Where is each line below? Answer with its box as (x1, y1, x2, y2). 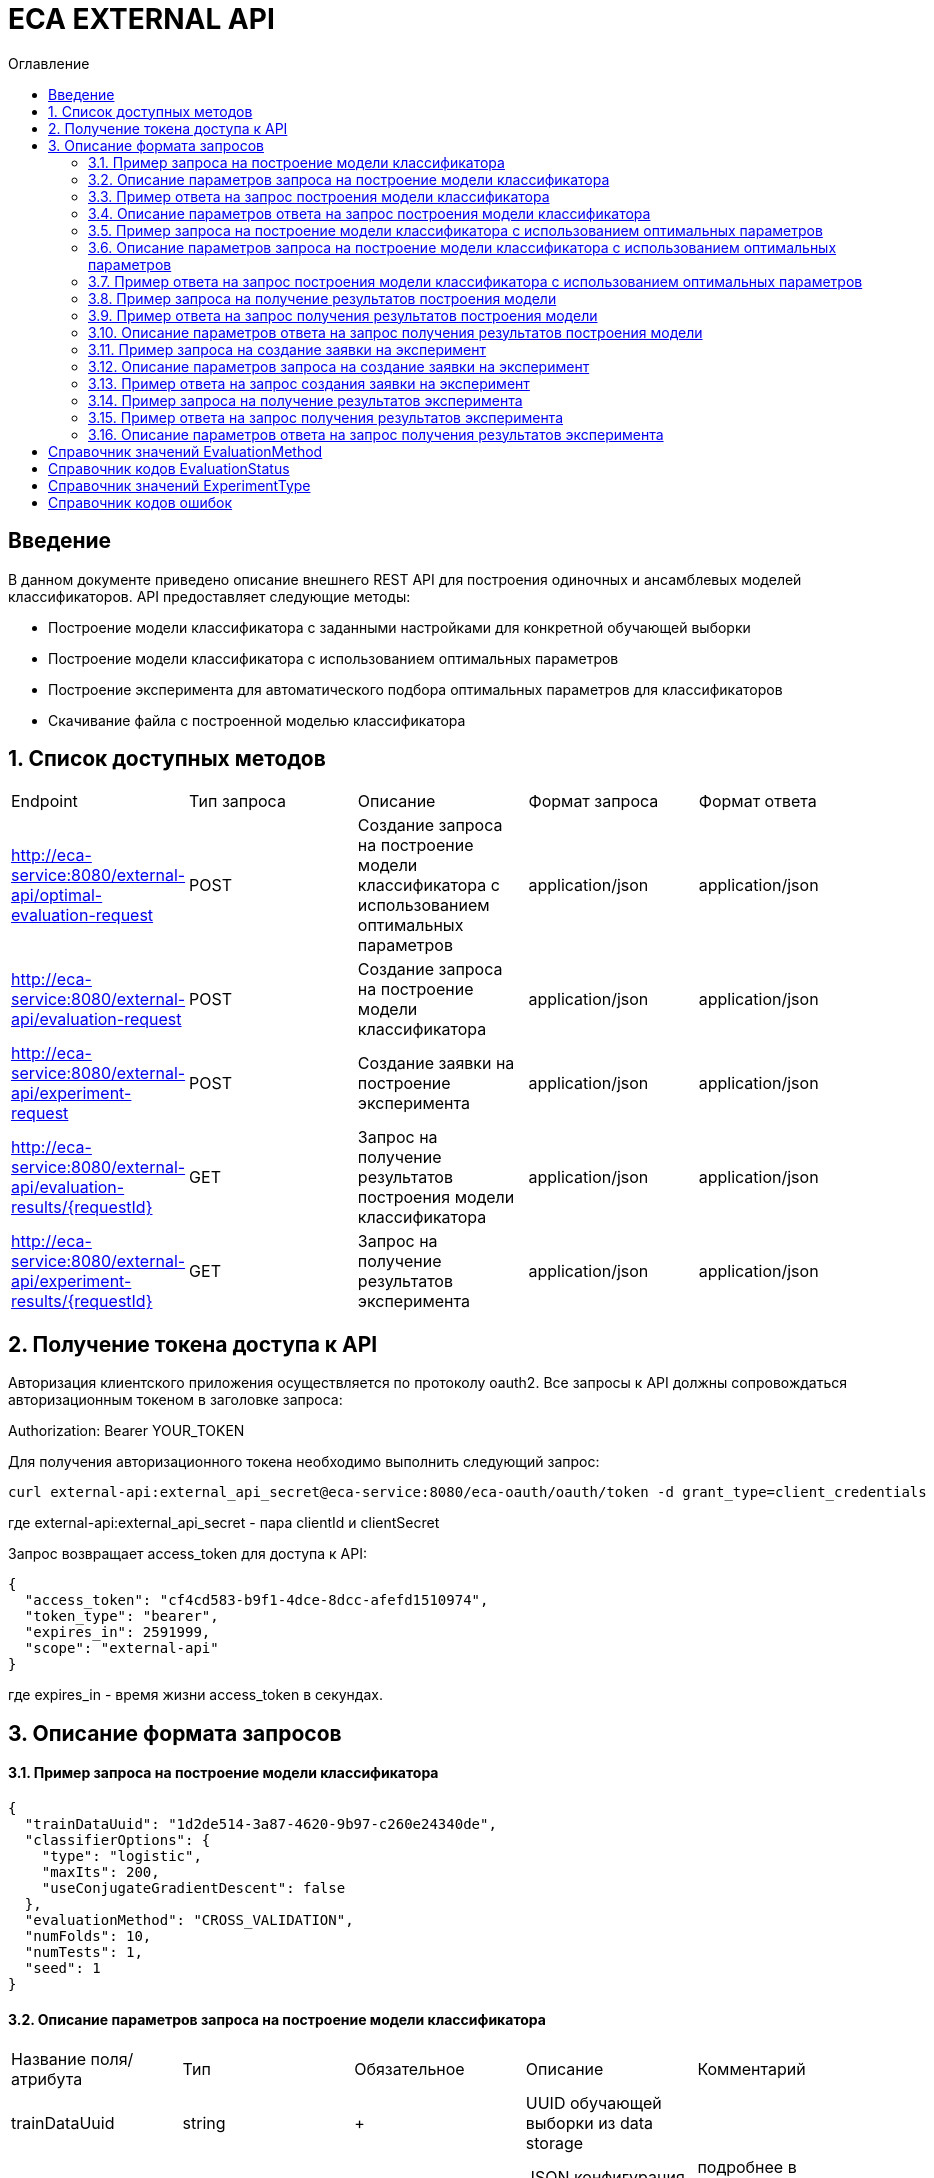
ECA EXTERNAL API (8, 2, 275, 36)
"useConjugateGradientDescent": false (41, 1879, 346, 1896)
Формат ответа (698, 791, 817, 812)
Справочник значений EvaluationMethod (48, 442, 323, 460)
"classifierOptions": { (24, 1831, 211, 1848)
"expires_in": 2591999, (24, 1624, 211, 1641)
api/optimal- (11, 885, 103, 906)
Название (11, 2049, 87, 2070)
